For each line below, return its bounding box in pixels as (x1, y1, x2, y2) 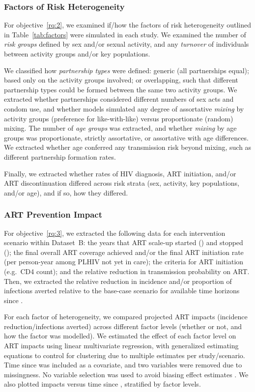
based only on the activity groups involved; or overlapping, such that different (4, 75, 238, 85)
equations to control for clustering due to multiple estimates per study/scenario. (4, 350, 245, 360)
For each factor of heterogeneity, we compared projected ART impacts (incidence (4, 311, 248, 322)
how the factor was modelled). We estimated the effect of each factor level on (4, 331, 236, 341)
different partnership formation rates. (4, 151, 116, 162)
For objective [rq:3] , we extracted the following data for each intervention (4, 227, 226, 238)
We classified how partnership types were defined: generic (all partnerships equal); (4, 65, 249, 75)
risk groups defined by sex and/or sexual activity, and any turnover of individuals (4, 39, 249, 49)
